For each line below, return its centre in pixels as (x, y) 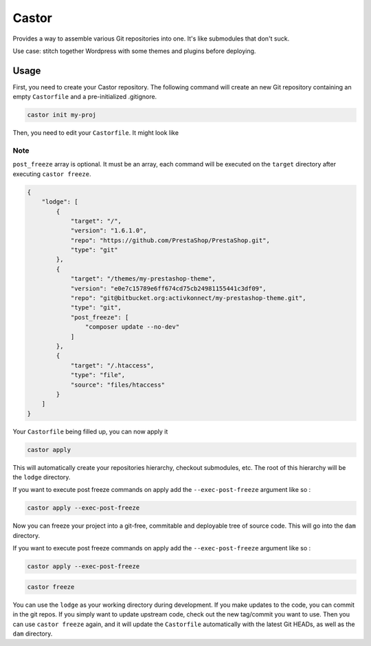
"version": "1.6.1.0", (109, 231)
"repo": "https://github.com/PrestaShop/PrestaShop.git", (170, 240)
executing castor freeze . (52, 174)
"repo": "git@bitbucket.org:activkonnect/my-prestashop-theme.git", (188, 298)
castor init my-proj (61, 115)
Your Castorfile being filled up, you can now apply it (90, 431)
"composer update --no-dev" (132, 327)
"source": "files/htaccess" (117, 385)
